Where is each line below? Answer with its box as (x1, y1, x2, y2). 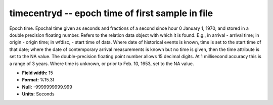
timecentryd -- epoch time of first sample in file (9, 8, 213, 19)
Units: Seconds (22, 91, 55, 97)
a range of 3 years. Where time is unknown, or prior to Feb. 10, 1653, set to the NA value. (9, 61, 194, 67)
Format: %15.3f (22, 77, 55, 83)
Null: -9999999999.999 (22, 84, 73, 90)
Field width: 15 (22, 70, 53, 76)
